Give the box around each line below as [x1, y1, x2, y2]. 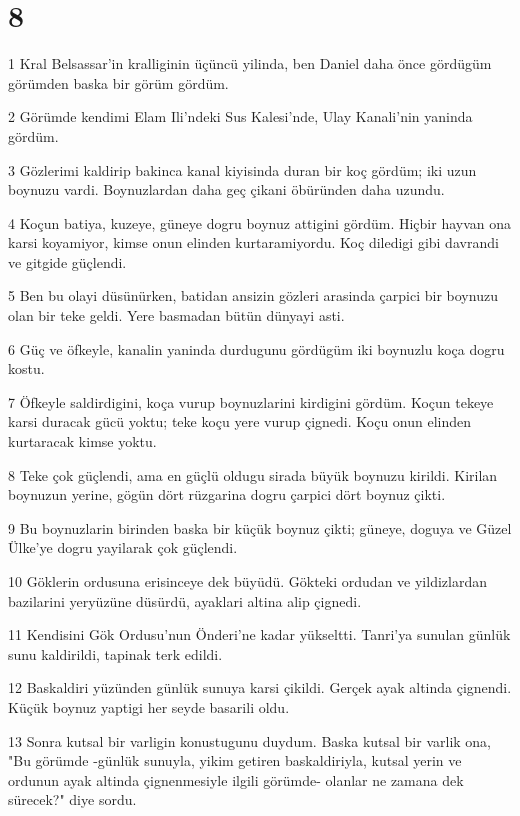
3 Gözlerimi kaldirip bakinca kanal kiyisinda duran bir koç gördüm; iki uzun [8, 159, 477, 180]
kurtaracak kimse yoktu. [8, 431, 157, 452]
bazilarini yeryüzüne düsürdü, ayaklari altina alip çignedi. [8, 590, 362, 611]
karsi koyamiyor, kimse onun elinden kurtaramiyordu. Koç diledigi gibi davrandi [8, 232, 499, 253]
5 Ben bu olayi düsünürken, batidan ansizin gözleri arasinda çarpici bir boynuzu [8, 285, 498, 306]
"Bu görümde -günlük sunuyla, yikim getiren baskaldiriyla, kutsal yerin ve [8, 750, 462, 771]
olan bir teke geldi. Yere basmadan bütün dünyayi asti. [8, 305, 345, 326]
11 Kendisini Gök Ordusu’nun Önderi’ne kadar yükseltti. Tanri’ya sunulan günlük [8, 624, 511, 645]
